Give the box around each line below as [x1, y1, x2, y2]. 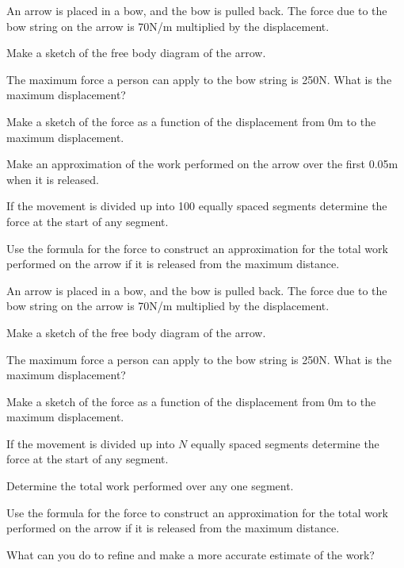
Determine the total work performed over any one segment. [6, 478, 294, 494]
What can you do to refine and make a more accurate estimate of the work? [6, 546, 375, 562]
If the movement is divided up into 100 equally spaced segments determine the [6, 198, 387, 214]
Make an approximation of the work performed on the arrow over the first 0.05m [6, 155, 398, 172]
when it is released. [6, 171, 99, 187]
